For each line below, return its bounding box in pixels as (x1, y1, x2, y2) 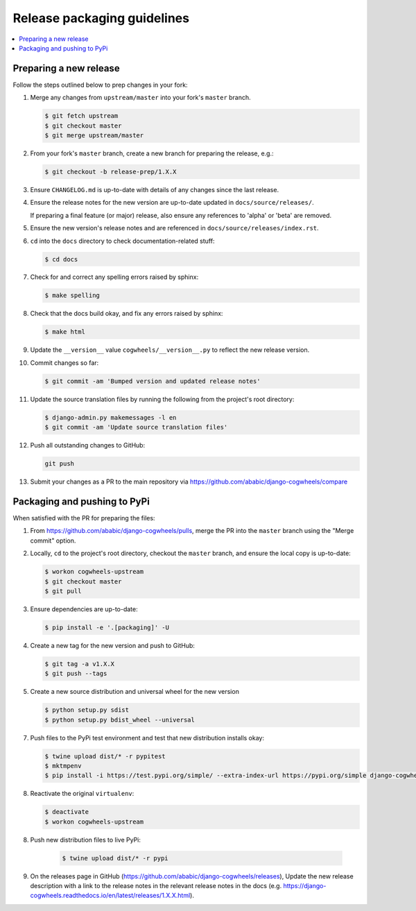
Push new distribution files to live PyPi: (30, 835, 141, 844)
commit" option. (30, 536, 76, 545)
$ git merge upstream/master (44, 132, 144, 139)
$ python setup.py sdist (44, 706, 130, 714)
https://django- (283, 882, 327, 890)
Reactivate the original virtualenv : (30, 790, 135, 798)
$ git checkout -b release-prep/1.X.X (44, 167, 177, 176)
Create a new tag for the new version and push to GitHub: (30, 641, 196, 649)
